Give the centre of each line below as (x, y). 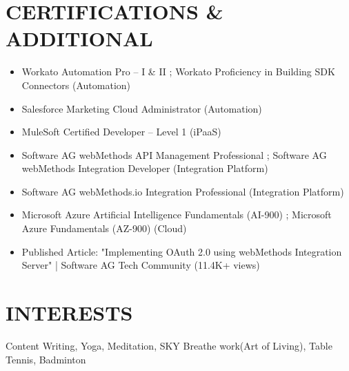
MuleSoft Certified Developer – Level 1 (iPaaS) (121, 132)
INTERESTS (69, 313)
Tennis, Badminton (46, 359)
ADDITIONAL (79, 38)
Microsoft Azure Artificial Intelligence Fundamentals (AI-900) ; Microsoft (177, 215)
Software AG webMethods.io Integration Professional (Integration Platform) (183, 191)
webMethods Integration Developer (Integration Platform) (145, 168)
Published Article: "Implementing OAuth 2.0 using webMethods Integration (182, 251)
